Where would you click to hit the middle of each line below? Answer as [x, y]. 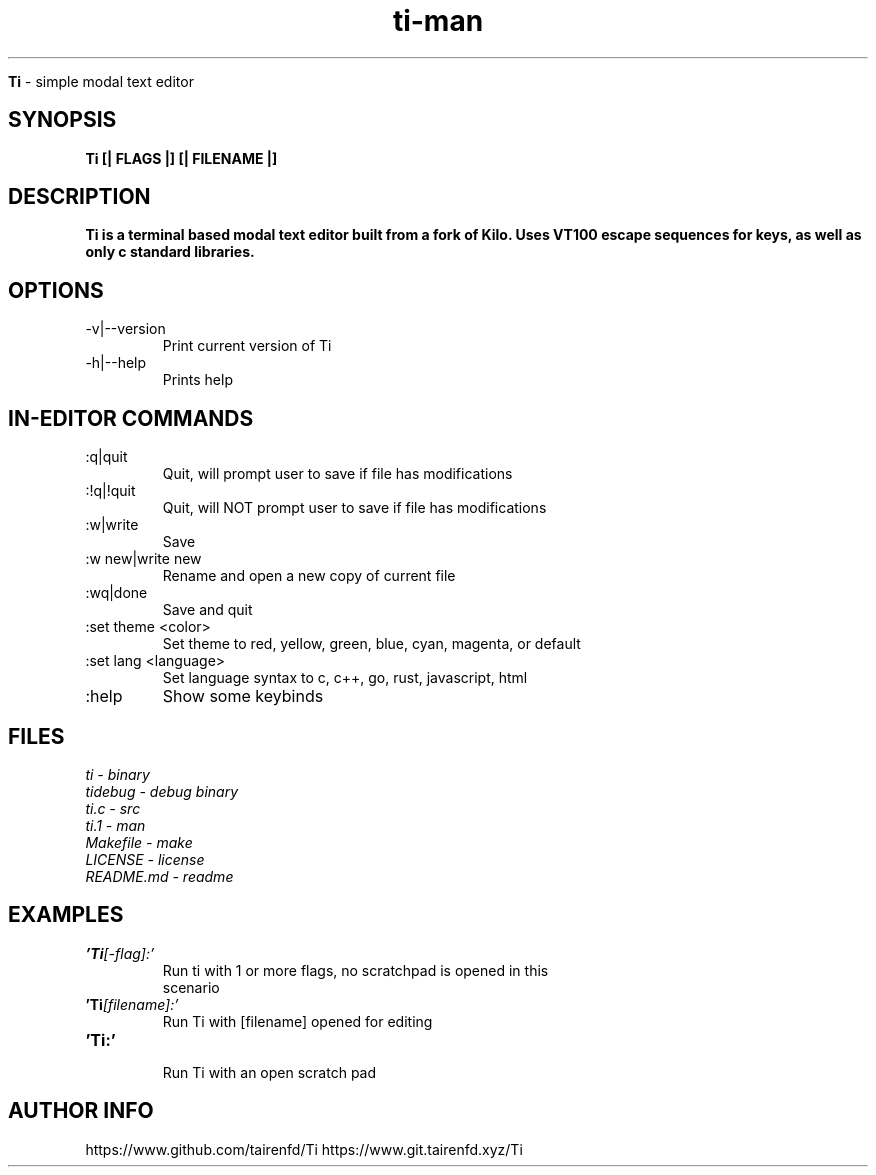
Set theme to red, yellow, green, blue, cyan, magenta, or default [371, 644]
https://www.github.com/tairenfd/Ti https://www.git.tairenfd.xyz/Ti [304, 1149]
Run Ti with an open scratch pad [269, 1072]
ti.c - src [113, 808]
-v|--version [125, 329]
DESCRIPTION [79, 197]
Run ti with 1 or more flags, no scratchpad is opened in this [355, 970]
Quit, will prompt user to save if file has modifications [337, 474]
